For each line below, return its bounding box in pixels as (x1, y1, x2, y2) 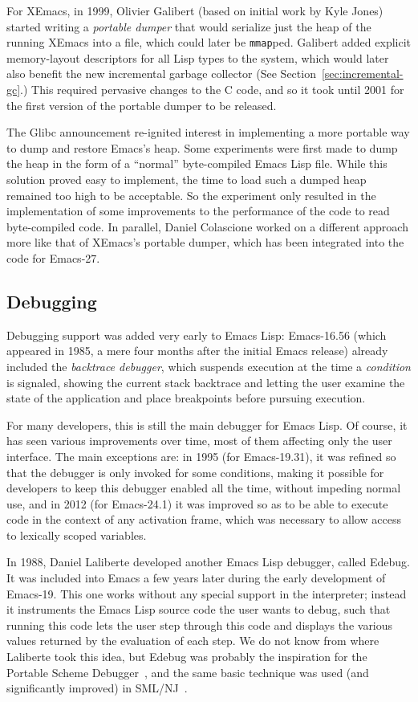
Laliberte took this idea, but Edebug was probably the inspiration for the (6, 648, 367, 665)
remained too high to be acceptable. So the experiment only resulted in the (6, 186, 376, 203)
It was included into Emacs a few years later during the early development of (6, 569, 386, 586)
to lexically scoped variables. (6, 526, 147, 543)
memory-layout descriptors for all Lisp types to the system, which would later (6, 49, 389, 66)
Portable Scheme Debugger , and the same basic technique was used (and (6, 663, 369, 680)
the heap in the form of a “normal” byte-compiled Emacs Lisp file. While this (6, 155, 388, 172)
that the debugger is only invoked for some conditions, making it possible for (6, 463, 384, 480)
